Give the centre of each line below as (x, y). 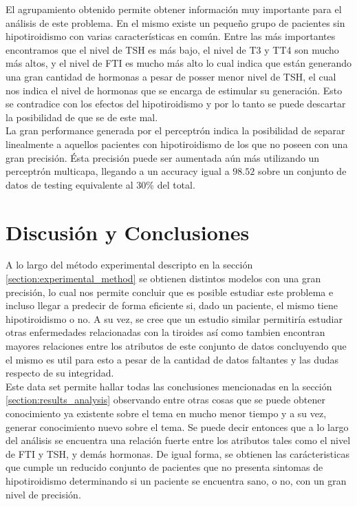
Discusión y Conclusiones (128, 232)
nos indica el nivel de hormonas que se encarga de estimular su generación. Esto (174, 90)
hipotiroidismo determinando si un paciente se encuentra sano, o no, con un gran (176, 480)
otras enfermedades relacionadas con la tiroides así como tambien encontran (165, 332)
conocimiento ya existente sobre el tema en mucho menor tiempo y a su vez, (166, 413)
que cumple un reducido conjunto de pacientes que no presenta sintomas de (164, 467)
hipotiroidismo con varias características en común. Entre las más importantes (171, 36)
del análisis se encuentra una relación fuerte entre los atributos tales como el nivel (178, 440)
